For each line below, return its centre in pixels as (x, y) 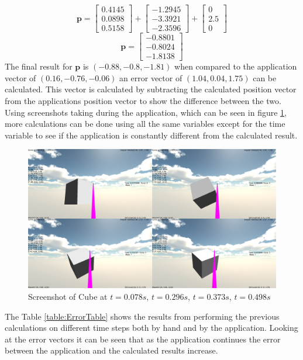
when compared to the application (236, 66)
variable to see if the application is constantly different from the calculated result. (151, 135)
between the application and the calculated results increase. (111, 350)
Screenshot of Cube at (68, 297)
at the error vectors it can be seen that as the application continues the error (143, 339)
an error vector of (151, 77)
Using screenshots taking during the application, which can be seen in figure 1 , (146, 112)
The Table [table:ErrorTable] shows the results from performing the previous (142, 316)
